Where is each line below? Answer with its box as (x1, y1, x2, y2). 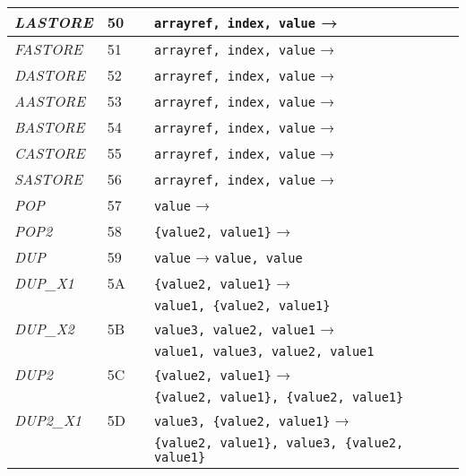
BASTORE (14, 117, 85, 137)
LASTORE (14, 12, 93, 32)
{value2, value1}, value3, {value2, (153, 436, 404, 450)
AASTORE (14, 91, 86, 111)
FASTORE (14, 39, 82, 59)
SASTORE (14, 169, 83, 189)
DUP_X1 (14, 273, 74, 293)
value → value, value (153, 247, 303, 267)
